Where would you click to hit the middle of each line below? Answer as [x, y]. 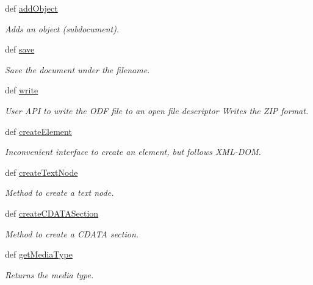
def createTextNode [41, 172]
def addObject [31, 8]
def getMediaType [39, 254]
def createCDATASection [52, 213]
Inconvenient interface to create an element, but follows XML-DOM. [133, 152]
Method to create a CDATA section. [72, 233]
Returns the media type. [49, 274]
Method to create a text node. [59, 193]
